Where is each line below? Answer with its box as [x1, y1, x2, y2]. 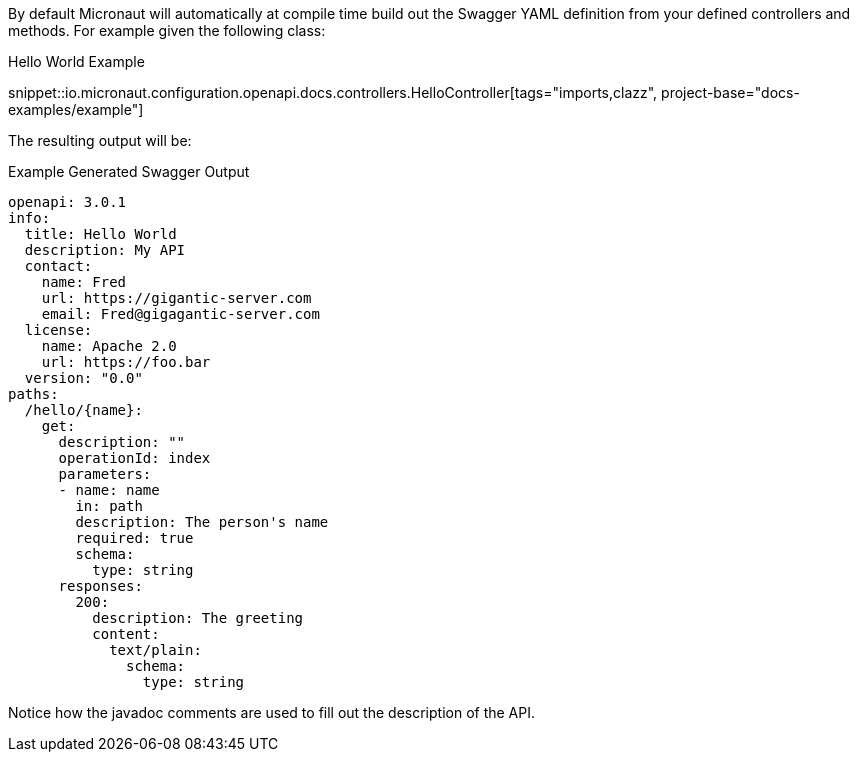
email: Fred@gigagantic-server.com [41, 306, 320, 322]
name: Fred [41, 274, 127, 290]
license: [24, 322, 93, 338]
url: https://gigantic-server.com [41, 290, 312, 306]
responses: [58, 578, 143, 594]
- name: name [58, 482, 160, 498]
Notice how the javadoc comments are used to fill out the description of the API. [8, 704, 536, 721]
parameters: [58, 466, 152, 482]
